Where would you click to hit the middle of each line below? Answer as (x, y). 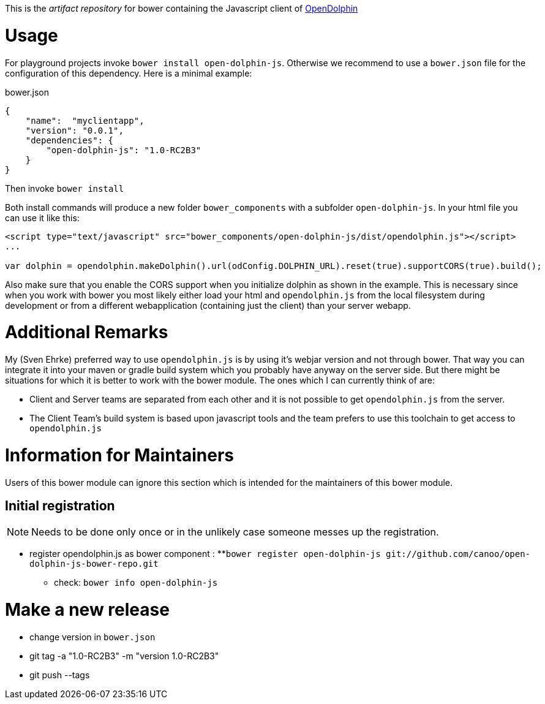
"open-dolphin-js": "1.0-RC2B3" (124, 150)
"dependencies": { (70, 140)
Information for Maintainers (120, 455)
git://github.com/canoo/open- (458, 554)
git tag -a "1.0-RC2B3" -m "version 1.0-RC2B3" (124, 656)
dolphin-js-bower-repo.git (94, 564)
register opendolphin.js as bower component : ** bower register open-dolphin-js (205, 554)
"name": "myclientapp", (85, 120)
